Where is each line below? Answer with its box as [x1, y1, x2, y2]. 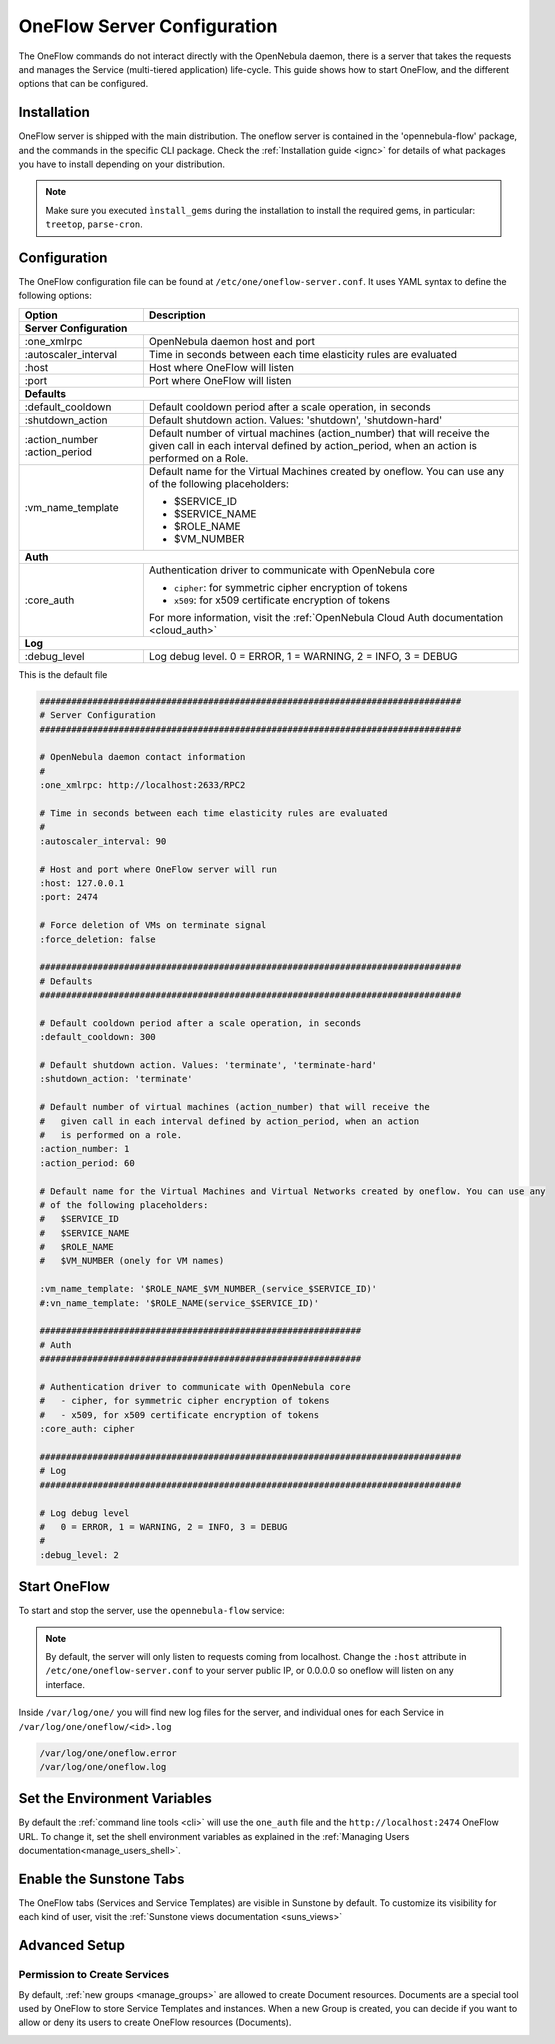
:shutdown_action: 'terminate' [39, 1073, 194, 1085]
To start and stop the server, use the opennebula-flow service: [18, 1605, 285, 1617]
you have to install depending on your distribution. [18, 158, 225, 170]
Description [148, 308, 206, 322]
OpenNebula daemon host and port [148, 334, 315, 348]
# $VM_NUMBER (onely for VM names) [39, 1255, 225, 1267]
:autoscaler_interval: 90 [39, 835, 167, 847]
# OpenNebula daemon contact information [39, 751, 246, 763]
